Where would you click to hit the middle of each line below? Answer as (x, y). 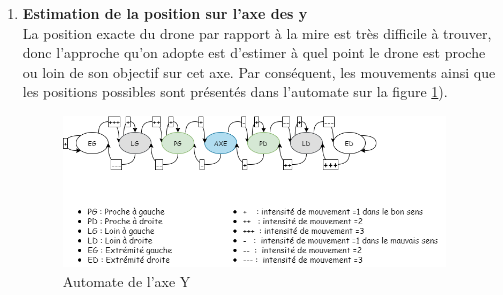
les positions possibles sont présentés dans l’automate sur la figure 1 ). (235, 91)
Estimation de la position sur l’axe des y (165, 13)
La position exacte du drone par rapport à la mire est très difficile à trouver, (257, 32)
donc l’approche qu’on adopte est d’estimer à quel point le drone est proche (254, 52)
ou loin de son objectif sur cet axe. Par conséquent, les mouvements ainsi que (259, 71)
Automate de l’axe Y (126, 280)
